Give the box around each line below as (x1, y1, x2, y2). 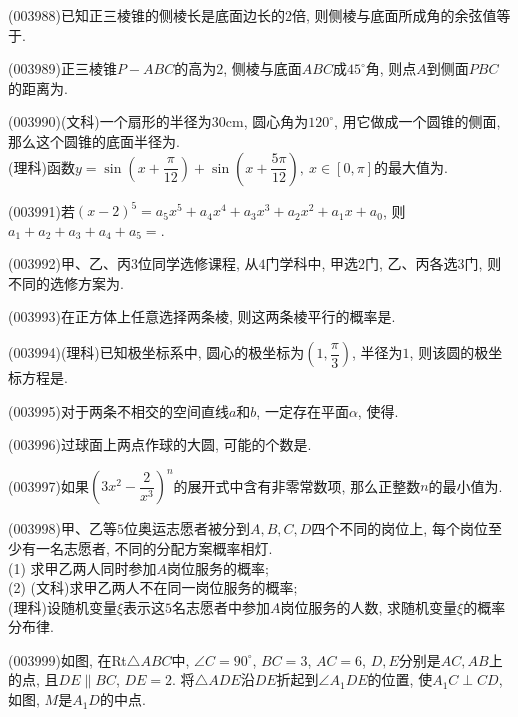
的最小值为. (428, 475, 503, 496)
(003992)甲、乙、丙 (8, 253, 131, 274)
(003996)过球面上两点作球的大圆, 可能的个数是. (8, 434, 312, 455)
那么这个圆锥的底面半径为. (8, 130, 180, 151)
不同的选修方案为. (8, 272, 124, 293)
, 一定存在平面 (256, 400, 349, 421)
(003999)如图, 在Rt (8, 649, 127, 670)
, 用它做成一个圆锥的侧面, (334, 111, 501, 132)
